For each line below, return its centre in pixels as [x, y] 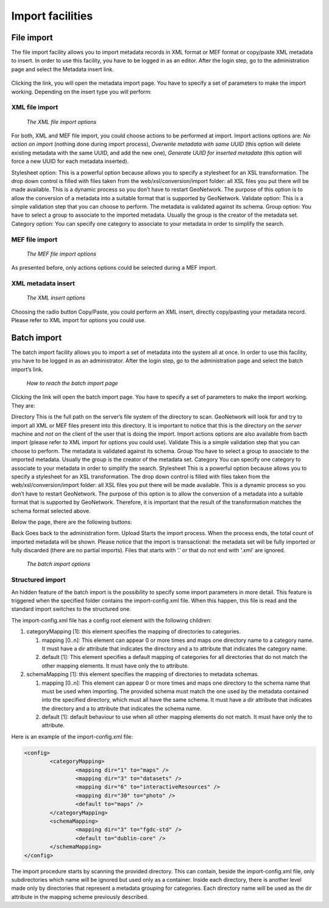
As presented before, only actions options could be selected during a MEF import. [114, 268]
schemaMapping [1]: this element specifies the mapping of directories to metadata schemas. [143, 674]
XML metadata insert [43, 283]
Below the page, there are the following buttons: [72, 522]
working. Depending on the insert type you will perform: [82, 92]
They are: [23, 405]
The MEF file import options [62, 254]
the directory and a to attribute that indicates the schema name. [122, 708]
